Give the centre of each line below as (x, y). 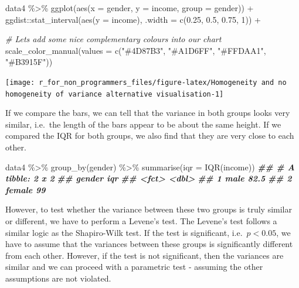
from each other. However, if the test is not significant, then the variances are (145, 255)
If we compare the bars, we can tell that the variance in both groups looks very (148, 113)
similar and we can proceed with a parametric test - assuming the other (134, 267)
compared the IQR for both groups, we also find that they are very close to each (150, 136)
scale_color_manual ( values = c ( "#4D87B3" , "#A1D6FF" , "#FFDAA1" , (136, 50)
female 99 (26, 189)
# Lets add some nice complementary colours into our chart (113, 39)
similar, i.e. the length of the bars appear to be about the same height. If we (143, 124)
